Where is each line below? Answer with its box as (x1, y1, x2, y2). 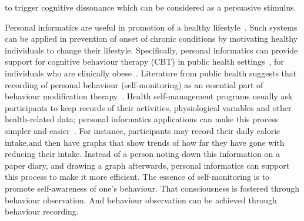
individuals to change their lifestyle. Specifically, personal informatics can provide (5, 43, 298, 56)
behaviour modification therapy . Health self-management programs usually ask (5, 90, 293, 102)
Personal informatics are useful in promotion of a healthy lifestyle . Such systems (5, 21, 298, 33)
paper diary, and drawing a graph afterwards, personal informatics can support (5, 159, 290, 171)
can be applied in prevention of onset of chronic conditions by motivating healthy (5, 32, 298, 45)
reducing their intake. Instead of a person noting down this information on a (5, 148, 280, 160)
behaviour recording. (5, 205, 79, 217)
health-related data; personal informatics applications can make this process (5, 113, 279, 125)
